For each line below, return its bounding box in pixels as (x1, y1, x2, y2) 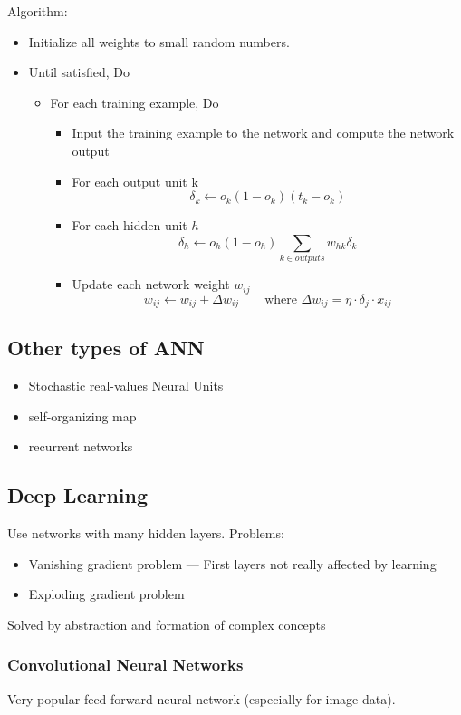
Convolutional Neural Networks (7, 653, 244, 676)
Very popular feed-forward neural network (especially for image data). (7, 689, 396, 708)
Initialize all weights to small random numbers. (28, 32, 290, 51)
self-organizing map (28, 406, 137, 425)
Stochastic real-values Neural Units (28, 376, 224, 395)
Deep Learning (7, 481, 149, 509)
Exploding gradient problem (28, 585, 185, 604)
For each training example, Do (50, 92, 219, 111)
